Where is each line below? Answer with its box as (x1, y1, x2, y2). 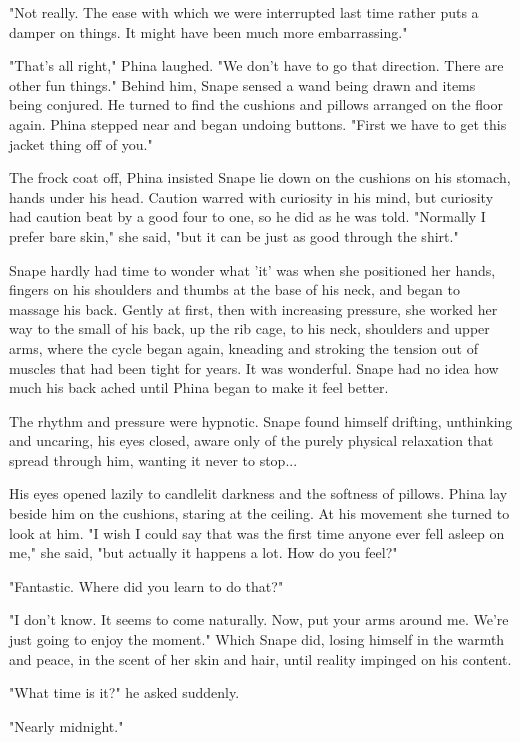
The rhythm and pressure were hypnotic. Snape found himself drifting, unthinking (9, 410, 513, 431)
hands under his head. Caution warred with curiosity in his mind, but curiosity (9, 186, 494, 207)
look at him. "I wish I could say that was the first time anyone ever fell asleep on (9, 522, 505, 543)
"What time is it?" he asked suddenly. (9, 682, 240, 703)
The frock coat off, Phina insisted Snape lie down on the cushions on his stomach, (9, 167, 511, 188)
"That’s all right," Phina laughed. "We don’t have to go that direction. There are (9, 55, 504, 76)
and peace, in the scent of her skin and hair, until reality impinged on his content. (9, 648, 512, 669)
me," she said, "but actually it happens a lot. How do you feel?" (9, 542, 398, 563)
